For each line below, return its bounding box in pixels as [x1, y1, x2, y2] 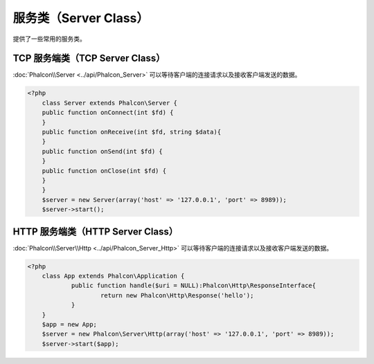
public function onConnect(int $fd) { [42, 109, 174, 117]
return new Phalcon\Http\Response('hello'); [100, 291, 254, 299]
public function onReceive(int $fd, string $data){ [42, 128, 222, 136]
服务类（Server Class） [12, 10, 149, 26]
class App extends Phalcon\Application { [42, 272, 185, 280]
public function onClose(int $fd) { [42, 167, 166, 174]
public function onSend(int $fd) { [42, 147, 163, 155]
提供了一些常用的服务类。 [12, 35, 86, 43]
